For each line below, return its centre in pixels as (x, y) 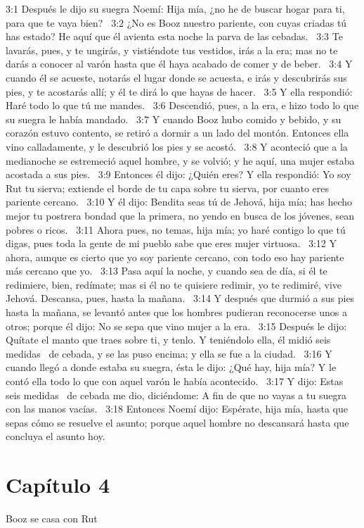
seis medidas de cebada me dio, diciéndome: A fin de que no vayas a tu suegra (176, 395)
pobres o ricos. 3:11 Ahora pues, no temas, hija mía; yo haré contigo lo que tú (176, 229)
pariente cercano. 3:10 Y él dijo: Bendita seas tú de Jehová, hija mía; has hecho (179, 202)
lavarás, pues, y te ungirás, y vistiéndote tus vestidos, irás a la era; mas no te (172, 50)
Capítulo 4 (58, 485)
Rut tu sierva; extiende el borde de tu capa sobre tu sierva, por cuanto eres (167, 188)
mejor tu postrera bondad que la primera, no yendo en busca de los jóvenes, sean (180, 215)
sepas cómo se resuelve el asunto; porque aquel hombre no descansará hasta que (177, 422)
